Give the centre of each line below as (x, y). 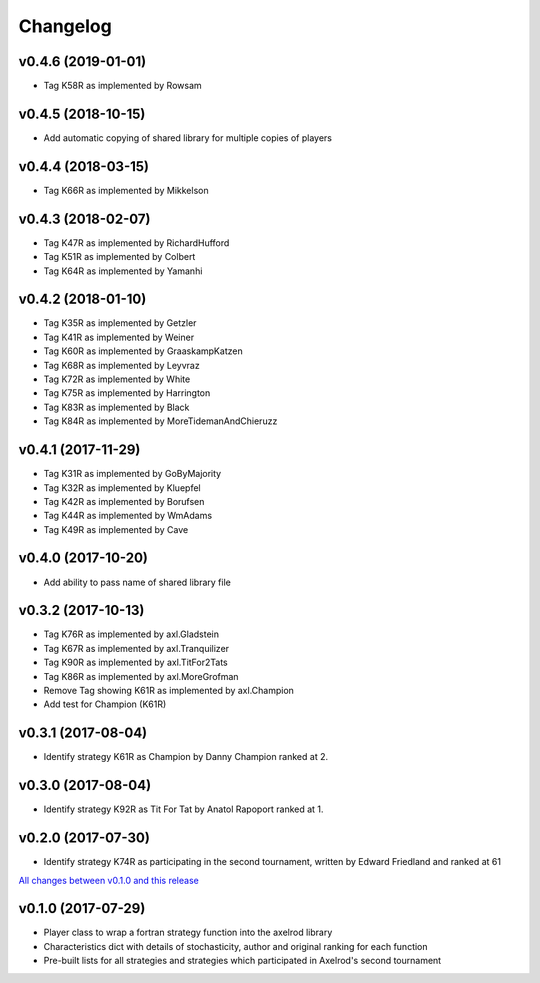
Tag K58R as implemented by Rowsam (122, 86)
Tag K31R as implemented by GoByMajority (132, 474)
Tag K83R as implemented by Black (116, 407)
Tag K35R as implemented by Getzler (120, 323)
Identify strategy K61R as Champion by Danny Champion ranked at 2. (186, 757)
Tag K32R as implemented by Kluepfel (122, 487)
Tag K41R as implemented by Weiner (119, 337)
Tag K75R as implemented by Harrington (127, 393)
